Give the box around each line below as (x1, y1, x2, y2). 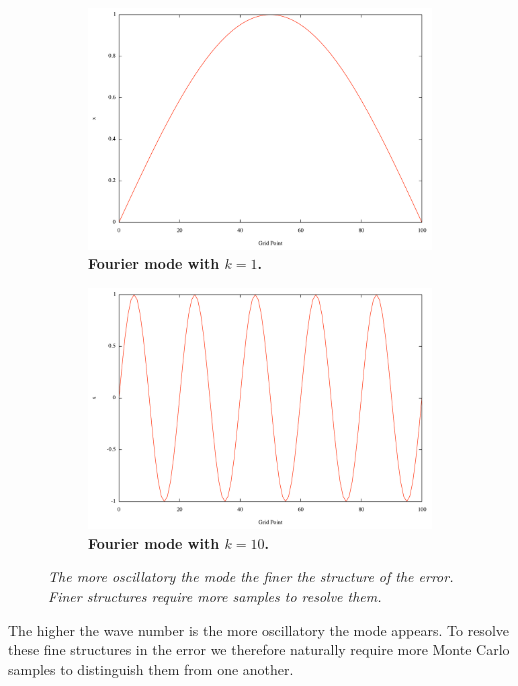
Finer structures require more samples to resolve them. (48, 586, 382, 607)
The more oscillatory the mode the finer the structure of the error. (48, 566, 454, 587)
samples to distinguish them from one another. (8, 658, 294, 679)
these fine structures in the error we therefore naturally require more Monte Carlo (8, 639, 510, 660)
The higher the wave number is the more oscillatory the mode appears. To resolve (8, 619, 509, 640)
